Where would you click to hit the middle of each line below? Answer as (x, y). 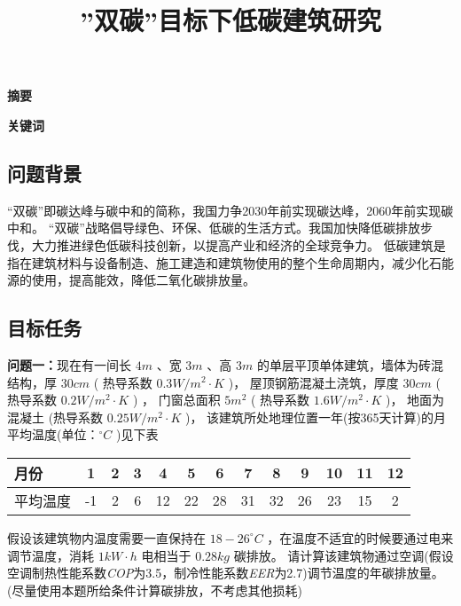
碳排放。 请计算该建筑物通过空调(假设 (344, 555)
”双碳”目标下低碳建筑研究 (230, 20)
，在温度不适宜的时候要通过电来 (360, 537)
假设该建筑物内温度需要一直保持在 (106, 537)
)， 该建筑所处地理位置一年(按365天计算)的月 (316, 417)
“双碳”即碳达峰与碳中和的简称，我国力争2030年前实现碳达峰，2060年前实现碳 (230, 210)
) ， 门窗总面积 (176, 400)
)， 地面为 (415, 400)
